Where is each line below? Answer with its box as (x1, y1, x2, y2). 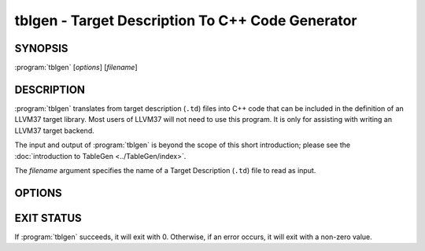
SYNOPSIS (14, 42, 68, 55)
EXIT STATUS (14, 211, 82, 224)
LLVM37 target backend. (14, 126, 94, 135)
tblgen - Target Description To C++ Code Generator (14, 12, 357, 29)
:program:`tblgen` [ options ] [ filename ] (14, 63, 138, 72)
